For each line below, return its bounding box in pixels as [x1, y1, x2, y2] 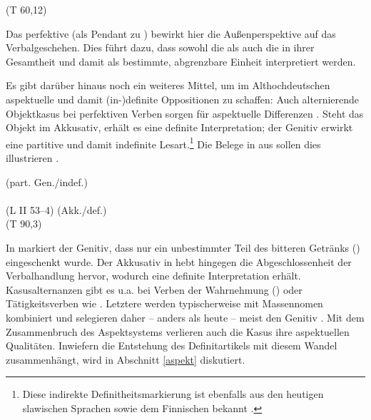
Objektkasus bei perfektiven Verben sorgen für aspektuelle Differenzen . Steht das [6, 106, 364, 121]
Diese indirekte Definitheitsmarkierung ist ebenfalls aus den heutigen [22, 386, 324, 401]
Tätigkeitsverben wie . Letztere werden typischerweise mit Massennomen [6, 296, 323, 311]
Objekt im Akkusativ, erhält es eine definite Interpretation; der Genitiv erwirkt [6, 120, 353, 135]
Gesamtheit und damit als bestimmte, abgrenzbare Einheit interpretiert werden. [6, 53, 356, 68]
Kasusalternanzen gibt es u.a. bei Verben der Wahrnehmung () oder [6, 282, 303, 297]
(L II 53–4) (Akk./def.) [6, 202, 107, 217]
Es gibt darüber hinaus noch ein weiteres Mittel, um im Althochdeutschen [6, 78, 330, 93]
